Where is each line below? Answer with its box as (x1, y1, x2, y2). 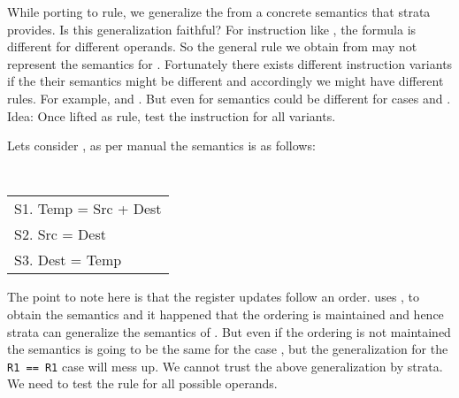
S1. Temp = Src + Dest (14, 198, 162, 219)
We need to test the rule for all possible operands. (7, 374, 278, 393)
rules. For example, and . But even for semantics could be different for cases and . (7, 88, 451, 107)
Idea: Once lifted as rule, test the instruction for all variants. (7, 106, 336, 125)
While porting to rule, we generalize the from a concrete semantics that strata (7, 3, 431, 20)
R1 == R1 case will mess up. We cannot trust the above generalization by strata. (7, 356, 443, 375)
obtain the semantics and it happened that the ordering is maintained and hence (7, 305, 444, 323)
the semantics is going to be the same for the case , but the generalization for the (7, 340, 448, 358)
